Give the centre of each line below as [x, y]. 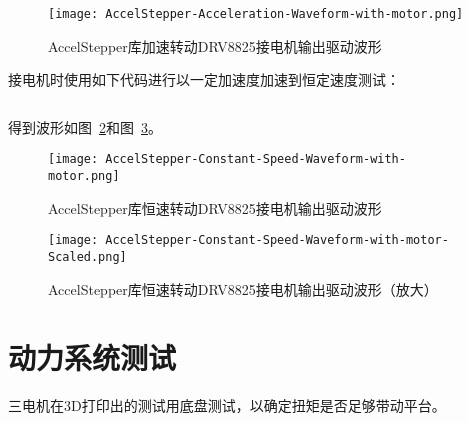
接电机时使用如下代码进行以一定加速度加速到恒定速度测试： [204, 79]
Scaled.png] [87, 257]
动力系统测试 [92, 357]
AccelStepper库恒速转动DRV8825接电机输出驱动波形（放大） [243, 288]
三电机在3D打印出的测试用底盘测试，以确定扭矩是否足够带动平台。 [227, 405]
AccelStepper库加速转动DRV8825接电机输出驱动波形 [215, 45]
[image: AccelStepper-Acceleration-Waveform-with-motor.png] [256, 14]
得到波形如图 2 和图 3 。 [85, 126]
